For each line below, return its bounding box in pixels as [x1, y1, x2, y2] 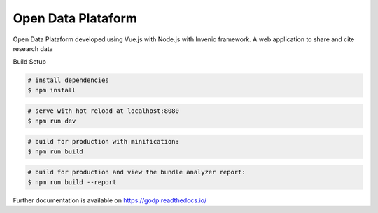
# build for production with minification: [27, 137, 180, 146]
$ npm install [27, 86, 76, 94]
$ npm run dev [27, 116, 76, 125]
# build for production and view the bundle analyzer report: [27, 168, 246, 177]
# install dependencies [27, 76, 110, 84]
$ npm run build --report [27, 178, 117, 186]
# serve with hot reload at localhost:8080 [27, 107, 180, 115]
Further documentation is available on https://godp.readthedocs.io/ [13, 196, 207, 205]
